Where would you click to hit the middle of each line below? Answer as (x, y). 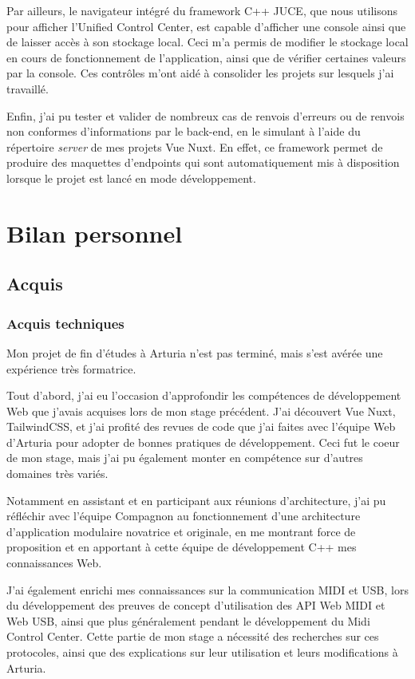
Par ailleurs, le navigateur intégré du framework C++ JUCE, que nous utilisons (202, 10)
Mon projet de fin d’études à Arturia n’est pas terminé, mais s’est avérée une (195, 352)
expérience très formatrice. (71, 368)
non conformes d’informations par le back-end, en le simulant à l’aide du (184, 131)
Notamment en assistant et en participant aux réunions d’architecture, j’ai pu (196, 500)
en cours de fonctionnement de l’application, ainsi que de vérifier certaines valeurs (206, 57)
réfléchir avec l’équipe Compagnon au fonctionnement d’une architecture (184, 516)
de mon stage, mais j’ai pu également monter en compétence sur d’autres (185, 458)
